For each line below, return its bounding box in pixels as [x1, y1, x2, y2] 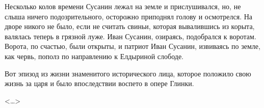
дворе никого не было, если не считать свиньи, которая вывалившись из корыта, [5, 21, 255, 32]
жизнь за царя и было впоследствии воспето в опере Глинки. [5, 78, 194, 89]
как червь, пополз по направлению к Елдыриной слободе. [5, 50, 183, 61]
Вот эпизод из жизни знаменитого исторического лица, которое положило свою [5, 68, 251, 78]
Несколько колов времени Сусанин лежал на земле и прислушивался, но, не [5, 1, 241, 11]
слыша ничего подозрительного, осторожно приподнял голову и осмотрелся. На [5, 11, 253, 21]
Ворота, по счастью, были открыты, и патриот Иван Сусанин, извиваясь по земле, [5, 41, 260, 51]
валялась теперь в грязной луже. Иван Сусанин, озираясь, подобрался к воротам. [5, 31, 256, 41]
